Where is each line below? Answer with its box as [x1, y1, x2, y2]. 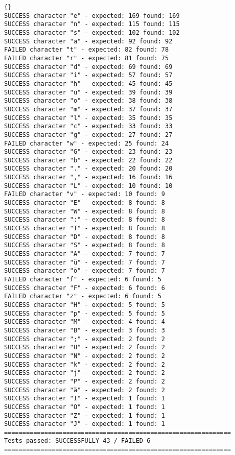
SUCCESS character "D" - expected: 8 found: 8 [4, 233, 165, 241]
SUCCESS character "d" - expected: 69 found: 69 [4, 63, 173, 70]
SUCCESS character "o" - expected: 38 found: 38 [4, 97, 173, 105]
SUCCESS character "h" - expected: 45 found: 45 [4, 80, 173, 87]
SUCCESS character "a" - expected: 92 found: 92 [4, 37, 173, 45]
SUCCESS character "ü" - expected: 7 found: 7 [4, 258, 165, 266]
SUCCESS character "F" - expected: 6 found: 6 [4, 284, 165, 292]
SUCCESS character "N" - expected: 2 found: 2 [4, 352, 165, 360]
